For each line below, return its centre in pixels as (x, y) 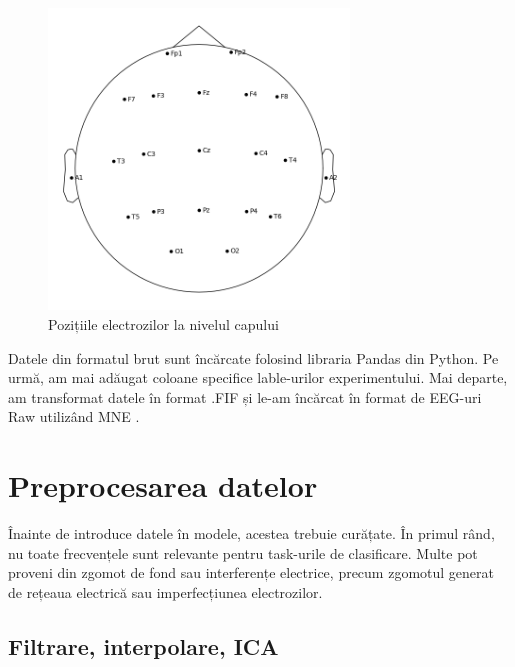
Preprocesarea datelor (163, 485)
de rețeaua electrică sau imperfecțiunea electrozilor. (165, 591)
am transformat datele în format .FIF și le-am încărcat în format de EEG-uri (245, 396)
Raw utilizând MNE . (74, 416)
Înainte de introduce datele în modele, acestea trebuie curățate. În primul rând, (251, 533)
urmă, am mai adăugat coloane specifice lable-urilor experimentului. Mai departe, (258, 377)
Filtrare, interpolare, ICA (143, 645)
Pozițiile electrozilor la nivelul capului (163, 323)
